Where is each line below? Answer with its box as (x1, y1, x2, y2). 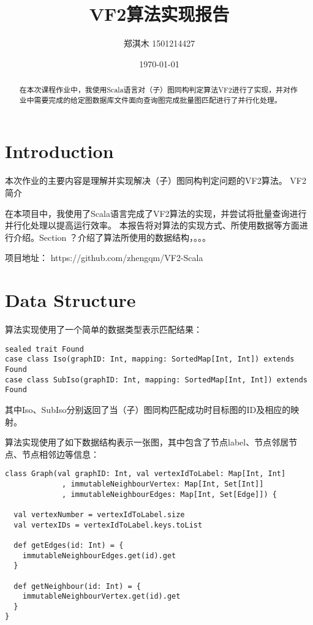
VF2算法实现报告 (89, 1, 230, 26)
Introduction (5, 138, 114, 164)
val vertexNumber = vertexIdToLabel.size (13, 510, 185, 519)
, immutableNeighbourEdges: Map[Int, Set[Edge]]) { (62, 490, 277, 499)
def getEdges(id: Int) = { (13, 540, 124, 550)
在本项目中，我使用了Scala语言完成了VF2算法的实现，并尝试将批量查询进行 (5, 206, 307, 219)
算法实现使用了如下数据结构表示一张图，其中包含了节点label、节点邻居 (5, 436, 289, 449)
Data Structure (5, 287, 136, 312)
